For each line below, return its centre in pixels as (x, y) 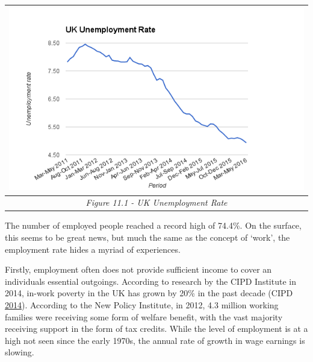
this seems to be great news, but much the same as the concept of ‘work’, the (147, 237)
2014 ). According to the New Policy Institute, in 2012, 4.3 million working (142, 304)
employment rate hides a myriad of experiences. (93, 249)
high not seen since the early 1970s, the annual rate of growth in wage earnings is (155, 340)
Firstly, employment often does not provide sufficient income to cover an (138, 269)
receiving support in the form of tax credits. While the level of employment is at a (156, 329)
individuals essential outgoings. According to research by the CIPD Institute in (150, 281)
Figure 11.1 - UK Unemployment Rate (156, 202)
